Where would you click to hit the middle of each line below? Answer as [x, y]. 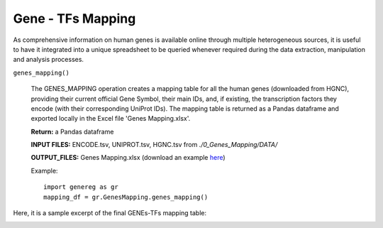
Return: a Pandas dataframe [72, 131]
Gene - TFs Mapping [74, 18]
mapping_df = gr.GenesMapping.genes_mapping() [126, 197]
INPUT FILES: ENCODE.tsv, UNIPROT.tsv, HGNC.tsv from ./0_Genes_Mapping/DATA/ [154, 145]
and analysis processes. [49, 60]
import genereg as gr [81, 187]
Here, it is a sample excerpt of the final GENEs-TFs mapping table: [110, 213]
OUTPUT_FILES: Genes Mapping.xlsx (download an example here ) [128, 158]
